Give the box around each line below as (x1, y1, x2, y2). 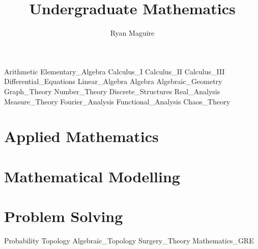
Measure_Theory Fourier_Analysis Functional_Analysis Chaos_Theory (4, 96, 231, 106)
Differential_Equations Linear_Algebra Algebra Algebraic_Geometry (4, 76, 222, 87)
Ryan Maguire (110, 27, 155, 38)
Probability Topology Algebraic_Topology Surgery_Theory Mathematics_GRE (4, 235, 254, 245)
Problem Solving (4, 206, 123, 227)
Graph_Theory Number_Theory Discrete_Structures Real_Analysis (4, 86, 220, 96)
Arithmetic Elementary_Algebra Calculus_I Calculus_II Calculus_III (4, 66, 225, 76)
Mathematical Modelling (4, 165, 180, 186)
